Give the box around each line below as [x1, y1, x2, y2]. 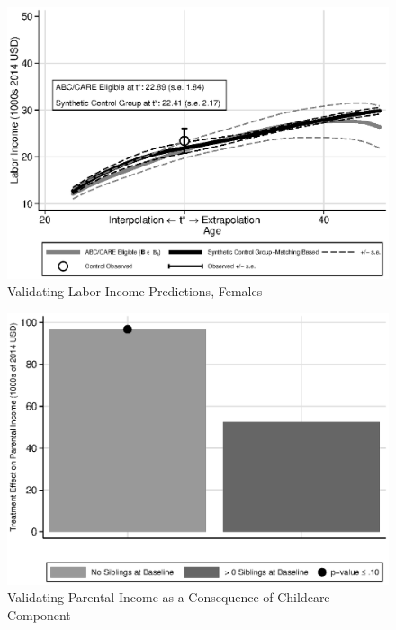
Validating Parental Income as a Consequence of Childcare [7, 588, 330, 607]
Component [7, 606, 71, 625]
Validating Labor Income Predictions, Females [7, 282, 263, 301]
